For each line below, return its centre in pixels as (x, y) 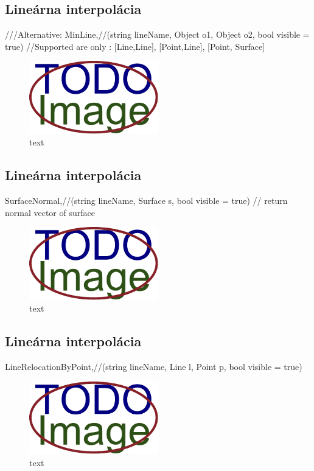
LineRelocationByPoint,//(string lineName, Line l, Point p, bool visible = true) (154, 367)
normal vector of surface (50, 212)
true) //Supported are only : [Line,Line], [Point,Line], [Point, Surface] (135, 46)
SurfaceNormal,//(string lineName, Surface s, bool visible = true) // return (146, 201)
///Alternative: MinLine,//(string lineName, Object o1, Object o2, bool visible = (157, 34)
